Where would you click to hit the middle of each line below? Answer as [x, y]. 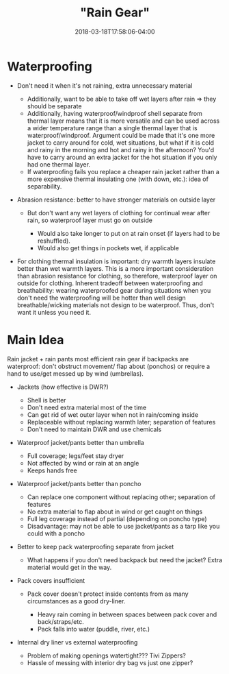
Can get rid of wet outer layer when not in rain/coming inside [113, 414]
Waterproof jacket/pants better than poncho [79, 483]
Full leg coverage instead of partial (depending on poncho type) [117, 518]
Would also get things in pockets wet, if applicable [108, 248]
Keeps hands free [52, 470]
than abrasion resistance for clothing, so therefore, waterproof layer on [117, 276]
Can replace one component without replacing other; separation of [121, 497]
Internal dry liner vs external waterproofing [77, 642]
